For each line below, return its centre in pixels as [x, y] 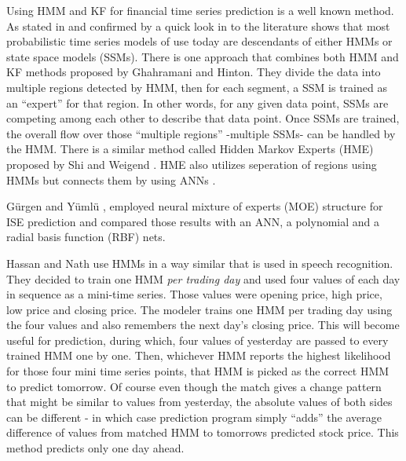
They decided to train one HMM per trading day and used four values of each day [203, 278]
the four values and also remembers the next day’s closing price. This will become [203, 325]
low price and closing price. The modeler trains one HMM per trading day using [199, 309]
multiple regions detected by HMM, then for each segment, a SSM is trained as [197, 87]
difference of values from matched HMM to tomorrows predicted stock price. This [203, 432]
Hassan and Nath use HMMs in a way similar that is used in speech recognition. [200, 263]
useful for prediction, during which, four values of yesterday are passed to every [198, 340]
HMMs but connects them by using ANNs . [111, 179]
